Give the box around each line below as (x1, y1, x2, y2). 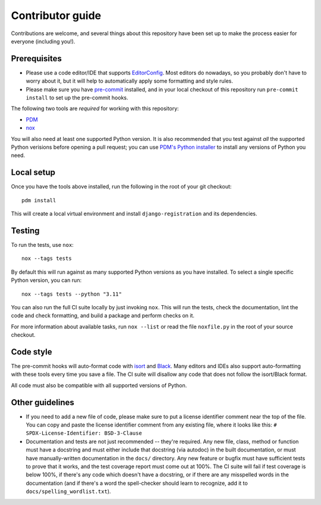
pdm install (21, 197, 56, 203)
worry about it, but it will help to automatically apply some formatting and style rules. (26, 77, 234, 84)
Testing (11, 225, 40, 236)
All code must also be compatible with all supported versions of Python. (11, 381, 187, 389)
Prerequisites (11, 54, 62, 64)
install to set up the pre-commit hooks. (26, 94, 128, 101)
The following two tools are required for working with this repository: (11, 105, 180, 112)
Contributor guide (11, 9, 101, 22)
